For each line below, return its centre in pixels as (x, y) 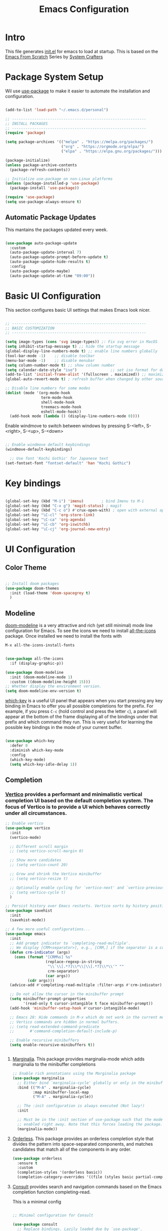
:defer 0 (19, 746)
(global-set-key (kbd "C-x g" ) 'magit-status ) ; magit (63, 506)
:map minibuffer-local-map (61, 1092)
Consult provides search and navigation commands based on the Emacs (87, 1187)
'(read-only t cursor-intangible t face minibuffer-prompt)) (88, 1004)
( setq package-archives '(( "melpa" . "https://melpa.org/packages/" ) (79, 142)
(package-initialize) (28, 160)
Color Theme (26, 568)
